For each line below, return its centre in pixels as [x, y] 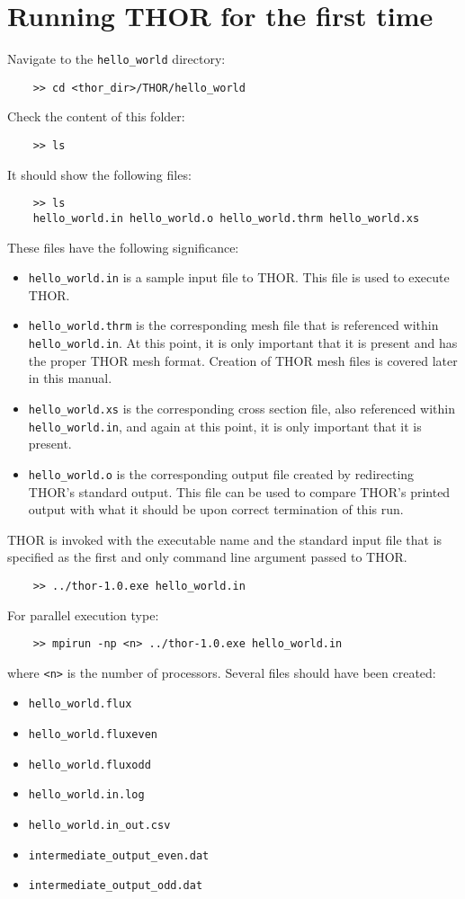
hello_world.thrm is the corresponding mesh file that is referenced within [233, 325]
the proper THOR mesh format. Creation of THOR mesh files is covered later [243, 360]
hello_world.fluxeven [93, 735]
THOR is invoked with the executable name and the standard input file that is [225, 539]
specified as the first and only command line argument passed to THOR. [207, 557]
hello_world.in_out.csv [99, 826]
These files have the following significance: [123, 247]
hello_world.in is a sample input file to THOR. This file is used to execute [239, 277]
